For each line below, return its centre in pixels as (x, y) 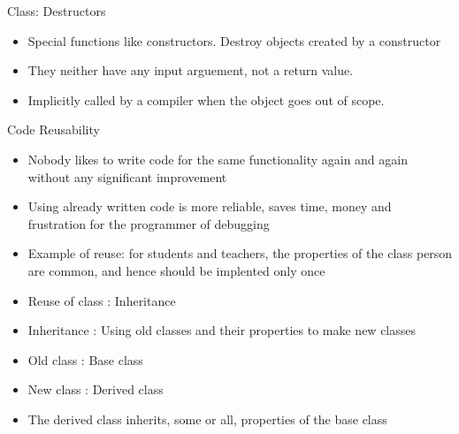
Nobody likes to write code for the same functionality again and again (218, 159)
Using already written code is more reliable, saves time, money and (210, 206)
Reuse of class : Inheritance (102, 300)
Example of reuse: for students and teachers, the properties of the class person (240, 253)
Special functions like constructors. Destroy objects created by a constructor (234, 40)
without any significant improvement (127, 176)
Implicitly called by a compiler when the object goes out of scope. (206, 99)
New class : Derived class (96, 389)
